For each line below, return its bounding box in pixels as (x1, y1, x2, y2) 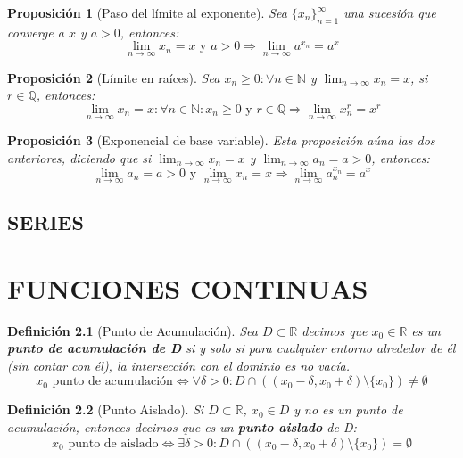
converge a (7, 22, 64, 41)
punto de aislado (68, 437, 159, 450)
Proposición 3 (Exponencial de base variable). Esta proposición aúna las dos (7, 131, 435, 150)
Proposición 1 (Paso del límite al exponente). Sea (7, 4, 287, 21)
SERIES (7, 209, 84, 236)
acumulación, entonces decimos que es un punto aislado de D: (7, 418, 357, 437)
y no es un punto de (294, 400, 403, 419)
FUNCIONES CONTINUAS (7, 269, 368, 306)
